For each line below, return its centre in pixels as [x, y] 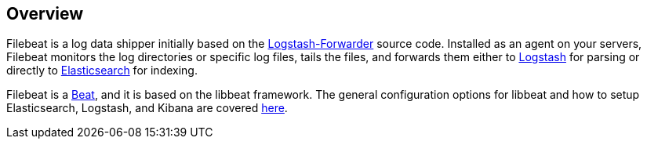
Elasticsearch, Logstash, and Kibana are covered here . [147, 108]
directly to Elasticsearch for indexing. [102, 71]
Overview [45, 14]
